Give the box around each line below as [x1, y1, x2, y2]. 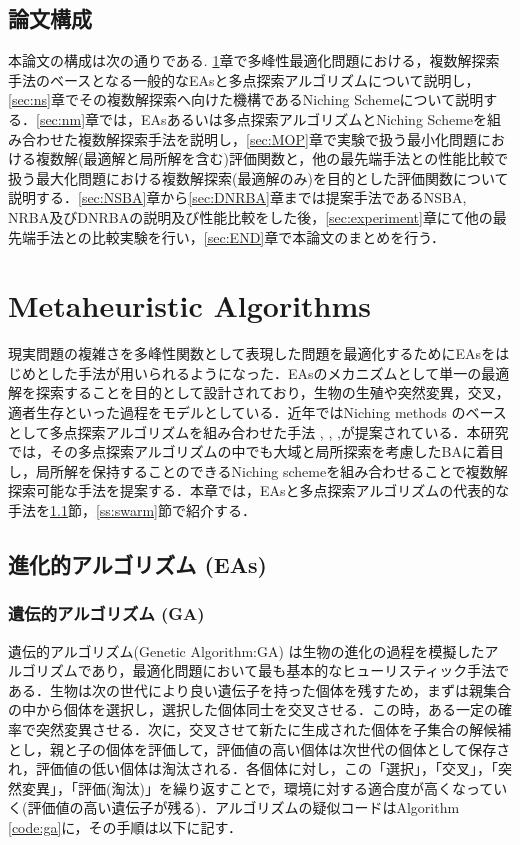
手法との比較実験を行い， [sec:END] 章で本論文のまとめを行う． [35, 226, 446, 247]
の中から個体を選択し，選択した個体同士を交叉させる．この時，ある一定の [8, 699, 498, 720]
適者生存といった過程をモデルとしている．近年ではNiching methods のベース [8, 402, 507, 423]
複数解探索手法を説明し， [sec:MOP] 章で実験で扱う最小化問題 [77, 128, 477, 149]
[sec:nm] [36, 108, 86, 129]
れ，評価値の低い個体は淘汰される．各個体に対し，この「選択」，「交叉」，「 [8, 758, 498, 779]
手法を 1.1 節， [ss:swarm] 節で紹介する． [8, 500, 256, 521]
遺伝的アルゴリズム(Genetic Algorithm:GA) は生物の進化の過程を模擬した [8, 640, 485, 661]
